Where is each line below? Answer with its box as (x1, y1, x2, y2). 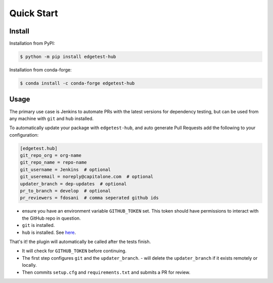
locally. (22, 262, 37, 268)
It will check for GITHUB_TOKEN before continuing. (22, 248, 127, 254)
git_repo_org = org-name (20, 152, 82, 158)
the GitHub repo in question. (22, 215, 81, 221)
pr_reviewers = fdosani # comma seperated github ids (20, 195, 159, 201)
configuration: (9, 132, 39, 138)
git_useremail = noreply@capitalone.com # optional (20, 174, 154, 180)
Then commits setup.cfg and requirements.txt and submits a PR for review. (22, 269, 191, 275)
